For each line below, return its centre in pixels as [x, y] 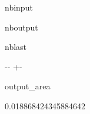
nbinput [19, 7]
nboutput [21, 27]
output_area [28, 86]
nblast [16, 47]
